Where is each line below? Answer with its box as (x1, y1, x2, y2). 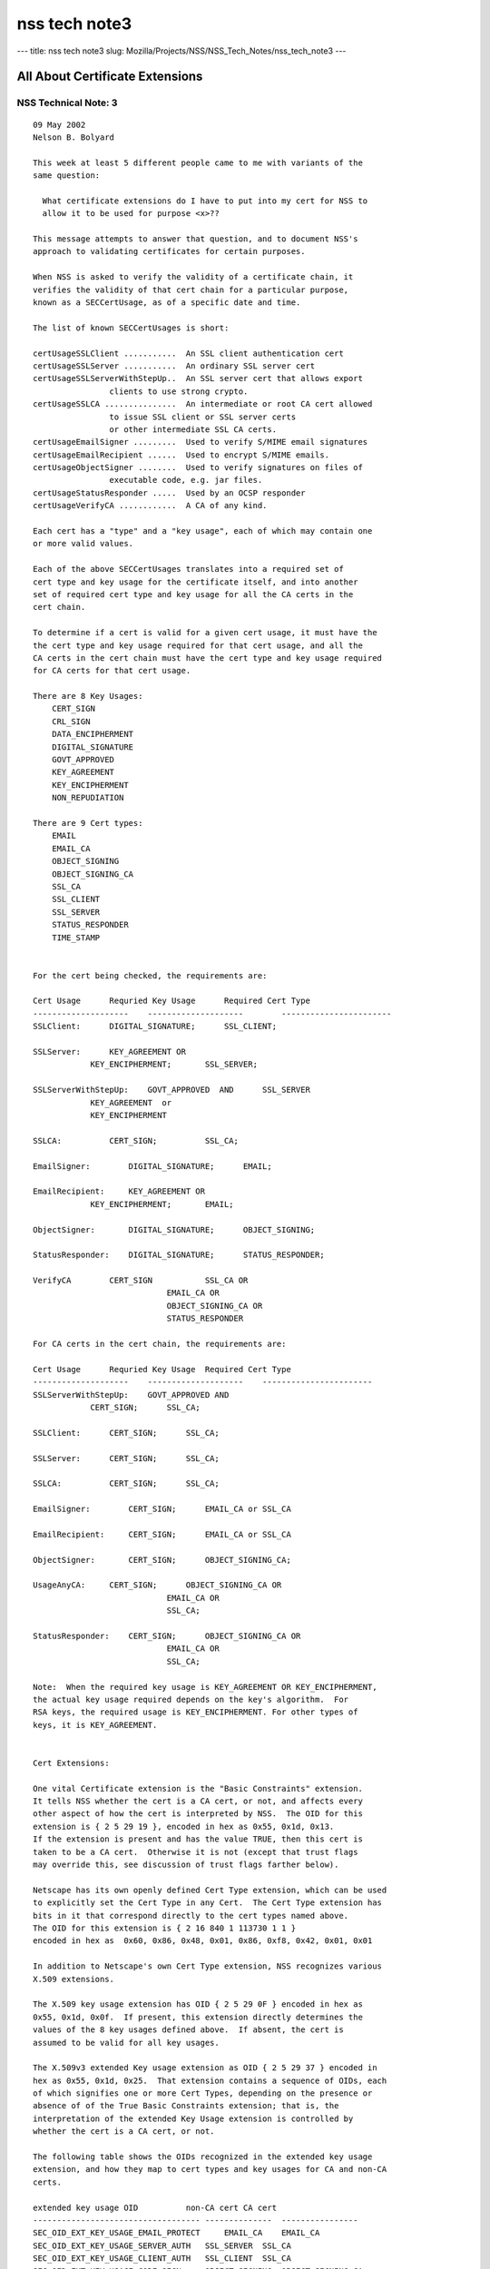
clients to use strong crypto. (109, 386, 249, 397)
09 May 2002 (33, 119, 86, 130)
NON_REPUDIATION (51, 792, 124, 803)
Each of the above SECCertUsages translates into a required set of (33, 564, 344, 575)
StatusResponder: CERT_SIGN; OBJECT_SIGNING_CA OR (33, 1631, 301, 1641)
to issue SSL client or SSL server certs (109, 411, 297, 422)
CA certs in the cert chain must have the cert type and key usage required (33, 653, 383, 663)
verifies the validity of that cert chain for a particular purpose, (33, 284, 349, 295)
